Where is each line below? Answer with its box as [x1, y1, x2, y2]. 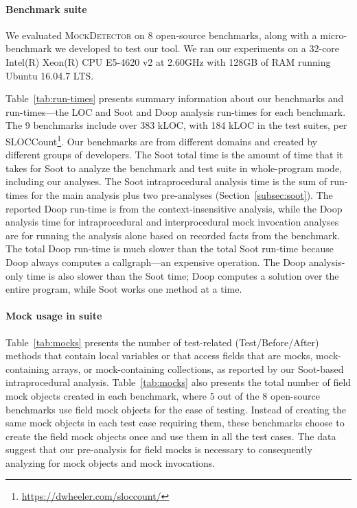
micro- [320, 27, 347, 42]
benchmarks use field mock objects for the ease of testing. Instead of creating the [5, 402, 346, 416]
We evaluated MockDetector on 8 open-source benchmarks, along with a [5, 27, 317, 42]
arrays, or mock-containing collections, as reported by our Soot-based [52, 361, 344, 376]
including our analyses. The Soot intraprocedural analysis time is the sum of [5, 174, 327, 189]
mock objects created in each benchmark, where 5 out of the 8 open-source [5, 388, 320, 402]
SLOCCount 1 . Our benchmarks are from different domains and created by [5, 132, 318, 148]
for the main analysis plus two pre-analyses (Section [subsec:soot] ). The [31, 187, 333, 202]
